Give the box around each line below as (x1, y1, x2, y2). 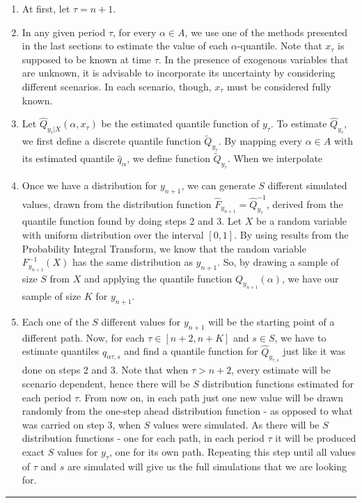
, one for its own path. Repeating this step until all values (109, 444, 356, 458)
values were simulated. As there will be (152, 417, 320, 431)
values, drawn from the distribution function (22, 196, 212, 211)
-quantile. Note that (237, 38, 322, 53)
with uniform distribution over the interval (22, 227, 204, 241)
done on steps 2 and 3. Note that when (22, 362, 189, 377)
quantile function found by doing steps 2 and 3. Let (22, 214, 242, 228)
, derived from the (266, 196, 343, 211)
